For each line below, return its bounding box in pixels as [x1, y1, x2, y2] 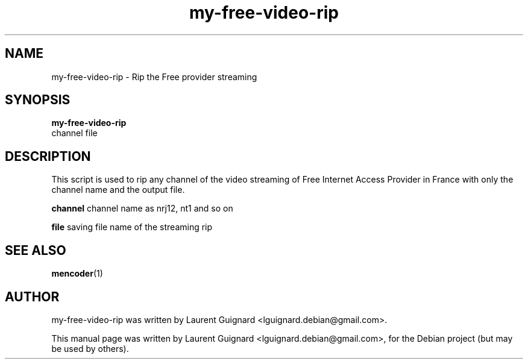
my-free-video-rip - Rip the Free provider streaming [51, 71, 257, 82]
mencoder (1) [51, 268, 103, 279]
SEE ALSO [5, 242, 66, 258]
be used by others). [51, 343, 129, 354]
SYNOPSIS [5, 92, 71, 108]
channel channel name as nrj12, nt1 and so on [51, 203, 233, 214]
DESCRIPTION [5, 148, 91, 164]
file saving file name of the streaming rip [51, 222, 213, 233]
